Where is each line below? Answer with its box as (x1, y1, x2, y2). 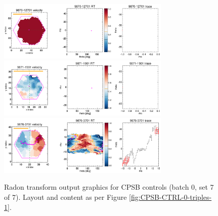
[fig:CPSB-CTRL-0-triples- (129, 191, 212, 202)
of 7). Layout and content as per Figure (4, 191, 127, 202)
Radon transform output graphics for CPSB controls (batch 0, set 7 (4, 182, 214, 192)
